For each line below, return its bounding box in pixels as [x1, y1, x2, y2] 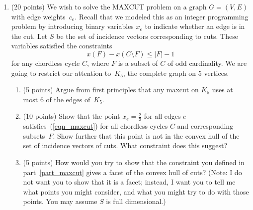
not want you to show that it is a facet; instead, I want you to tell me [23, 177, 236, 187]
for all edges [144, 111, 181, 121]
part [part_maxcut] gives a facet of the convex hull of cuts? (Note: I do [23, 167, 242, 177]
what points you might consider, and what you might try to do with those [23, 186, 249, 197]
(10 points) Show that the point [23, 111, 120, 121]
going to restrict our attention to [11, 67, 111, 78]
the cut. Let [11, 30, 48, 41]
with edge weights [11, 11, 66, 21]
